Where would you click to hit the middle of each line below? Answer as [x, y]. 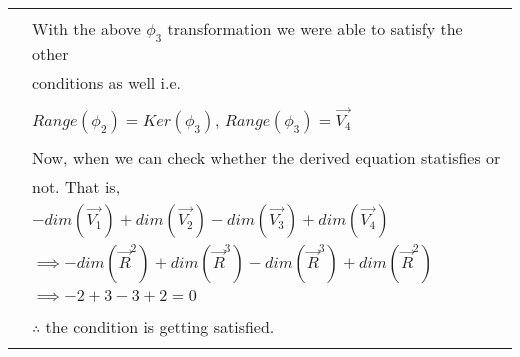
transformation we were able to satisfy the [315, 28]
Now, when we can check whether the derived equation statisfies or [266, 157]
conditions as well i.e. [107, 83]
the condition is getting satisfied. [160, 326]
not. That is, [76, 186]
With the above [86, 28]
